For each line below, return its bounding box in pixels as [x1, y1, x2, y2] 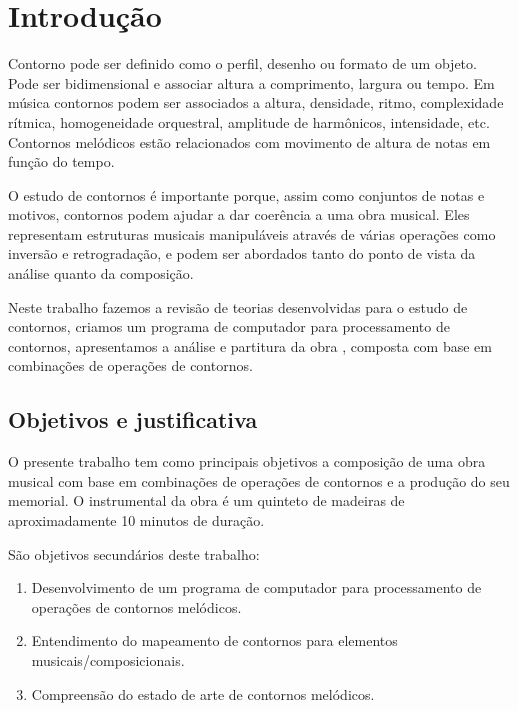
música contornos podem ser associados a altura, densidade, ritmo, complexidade [8, 92, 504, 113]
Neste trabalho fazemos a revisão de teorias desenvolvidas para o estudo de [8, 296, 468, 317]
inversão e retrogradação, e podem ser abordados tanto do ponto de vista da [8, 243, 476, 264]
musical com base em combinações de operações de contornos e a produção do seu [8, 470, 510, 491]
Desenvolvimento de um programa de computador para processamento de [31, 577, 482, 598]
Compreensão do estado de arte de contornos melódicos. [31, 683, 375, 704]
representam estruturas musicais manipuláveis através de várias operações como [8, 223, 496, 244]
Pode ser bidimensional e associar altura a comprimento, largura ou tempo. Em [8, 72, 495, 93]
